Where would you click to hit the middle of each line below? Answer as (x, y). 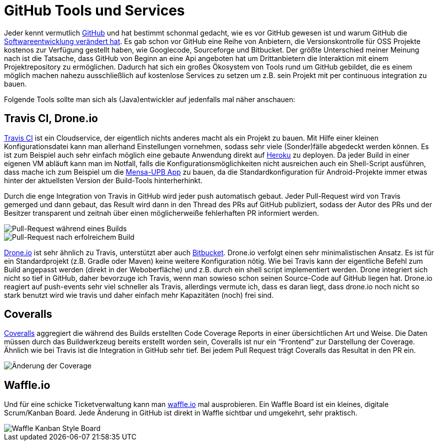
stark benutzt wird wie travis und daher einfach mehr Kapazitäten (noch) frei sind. (139, 295)
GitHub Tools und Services (94, 11)
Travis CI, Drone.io (51, 119)
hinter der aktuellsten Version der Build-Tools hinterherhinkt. (103, 180)
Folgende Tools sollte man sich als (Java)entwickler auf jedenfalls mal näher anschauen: (150, 99)
